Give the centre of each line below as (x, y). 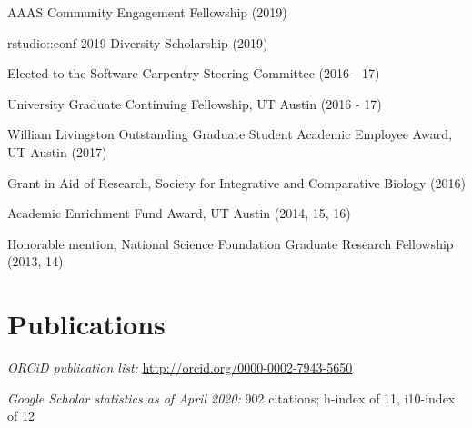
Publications (86, 324)
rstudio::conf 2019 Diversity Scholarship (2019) (138, 42)
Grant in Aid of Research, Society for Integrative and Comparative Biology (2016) (236, 182)
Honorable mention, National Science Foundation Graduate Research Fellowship (231, 243)
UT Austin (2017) (57, 151)
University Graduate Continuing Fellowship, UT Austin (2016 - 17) (195, 103)
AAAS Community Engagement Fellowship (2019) (147, 12)
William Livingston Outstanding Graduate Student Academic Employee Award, (230, 134)
